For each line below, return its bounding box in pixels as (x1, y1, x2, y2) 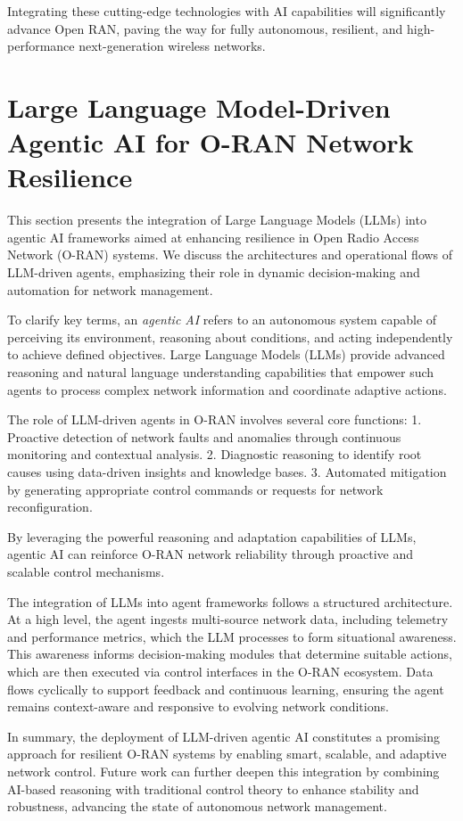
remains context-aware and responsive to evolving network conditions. (7, 697, 389, 716)
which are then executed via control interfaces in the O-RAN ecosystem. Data (7, 661, 434, 680)
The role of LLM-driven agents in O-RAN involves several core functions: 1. (7, 410, 422, 429)
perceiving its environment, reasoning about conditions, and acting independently (7, 327, 453, 346)
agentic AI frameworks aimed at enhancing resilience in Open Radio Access (7, 227, 419, 246)
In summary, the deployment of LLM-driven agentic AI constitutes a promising (7, 727, 440, 745)
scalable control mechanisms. (7, 562, 165, 580)
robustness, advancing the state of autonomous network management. (7, 797, 387, 816)
